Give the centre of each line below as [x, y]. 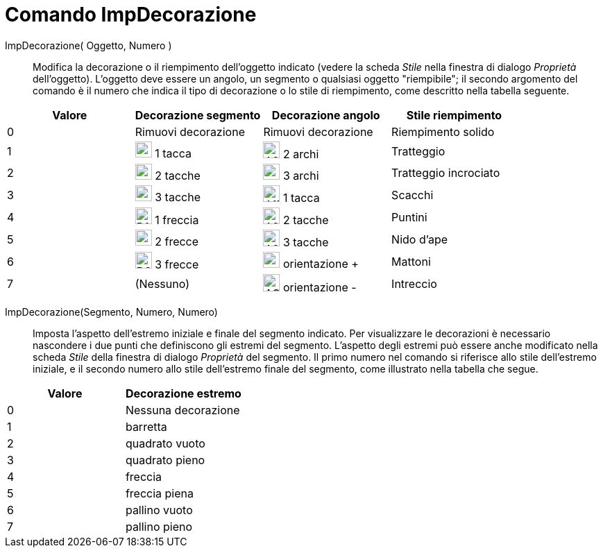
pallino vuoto [159, 510]
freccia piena [160, 493]
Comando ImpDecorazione [131, 15]
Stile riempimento [454, 115]
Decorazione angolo [326, 115]
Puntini [409, 217]
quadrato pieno [165, 460]
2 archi [301, 154]
